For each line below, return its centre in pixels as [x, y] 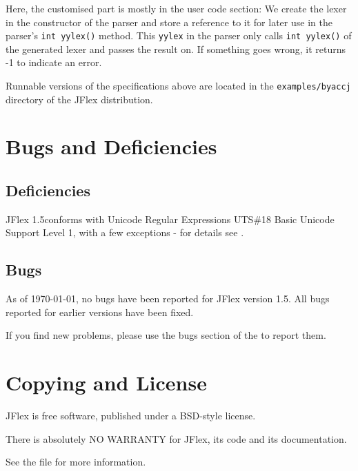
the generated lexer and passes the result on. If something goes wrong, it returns [176, 49]
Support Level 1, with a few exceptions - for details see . [125, 232]
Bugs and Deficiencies [111, 146]
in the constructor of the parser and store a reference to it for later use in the [169, 22]
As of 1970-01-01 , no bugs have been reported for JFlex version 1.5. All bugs [168, 299]
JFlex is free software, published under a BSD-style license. [131, 416]
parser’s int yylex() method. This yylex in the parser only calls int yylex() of [179, 35]
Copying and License [106, 383]
